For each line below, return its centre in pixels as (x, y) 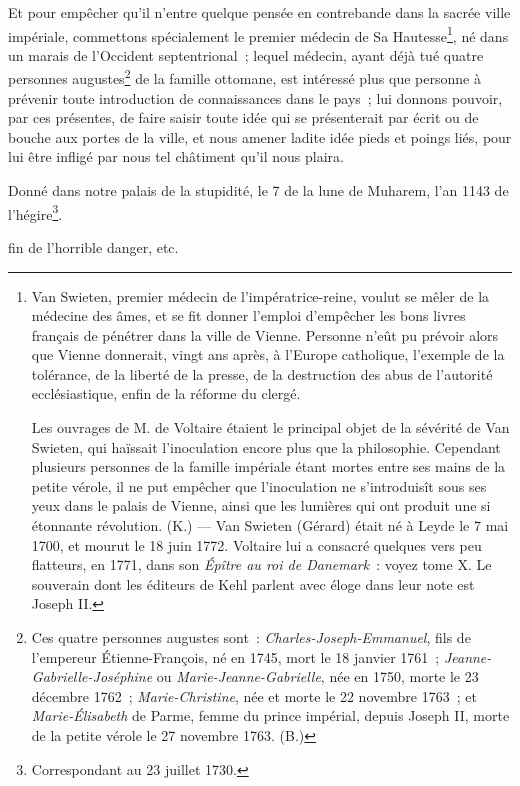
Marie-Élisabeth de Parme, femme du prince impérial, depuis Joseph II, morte (270, 715)
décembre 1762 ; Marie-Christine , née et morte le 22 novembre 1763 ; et (254, 695)
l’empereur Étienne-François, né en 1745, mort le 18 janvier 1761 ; (235, 656)
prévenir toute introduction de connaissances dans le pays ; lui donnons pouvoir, (255, 97)
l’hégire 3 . (35, 212)
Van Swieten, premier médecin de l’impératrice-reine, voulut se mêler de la (260, 295)
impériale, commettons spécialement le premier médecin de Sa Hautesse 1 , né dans (258, 34)
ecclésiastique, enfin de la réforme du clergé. (166, 393)
